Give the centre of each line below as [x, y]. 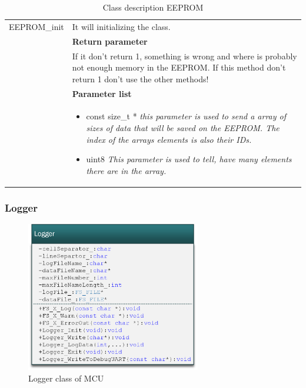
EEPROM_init [36, 26]
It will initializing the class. [121, 26]
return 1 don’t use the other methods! [140, 78]
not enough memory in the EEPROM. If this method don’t [179, 67]
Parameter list [102, 93]
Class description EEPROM [153, 7]
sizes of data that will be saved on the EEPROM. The [183, 128]
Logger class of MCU [66, 378]
